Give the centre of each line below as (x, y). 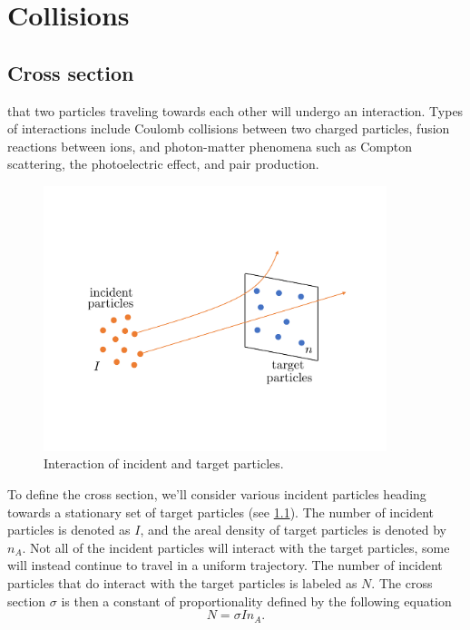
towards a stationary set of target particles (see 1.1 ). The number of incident (220, 512)
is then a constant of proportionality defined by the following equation (256, 600)
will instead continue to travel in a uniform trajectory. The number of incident (225, 565)
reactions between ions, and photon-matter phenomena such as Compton (210, 146)
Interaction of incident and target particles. (164, 463)
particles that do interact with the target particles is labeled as (182, 583)
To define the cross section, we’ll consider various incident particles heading (217, 494)
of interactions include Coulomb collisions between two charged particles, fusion (229, 128)
